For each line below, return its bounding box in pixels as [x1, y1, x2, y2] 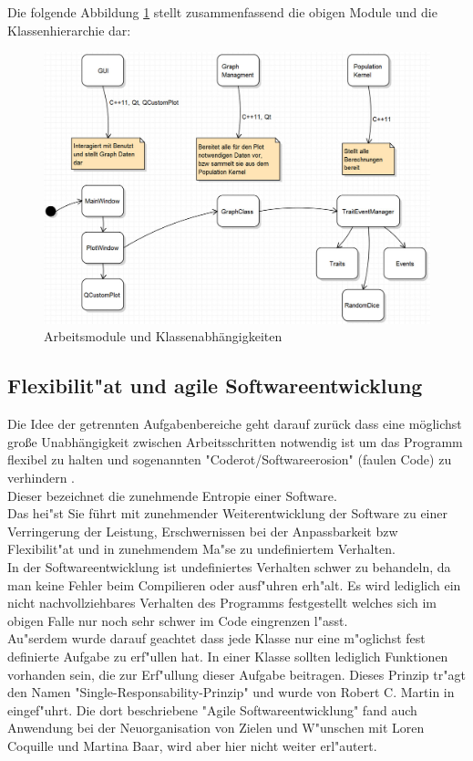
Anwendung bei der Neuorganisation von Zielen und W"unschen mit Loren [7, 718, 425, 737]
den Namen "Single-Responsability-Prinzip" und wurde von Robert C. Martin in [7, 683, 455, 702]
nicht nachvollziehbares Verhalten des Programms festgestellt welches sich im [7, 593, 437, 612]
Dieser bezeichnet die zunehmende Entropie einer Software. [7, 485, 337, 505]
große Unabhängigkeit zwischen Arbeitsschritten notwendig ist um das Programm [7, 432, 463, 451]
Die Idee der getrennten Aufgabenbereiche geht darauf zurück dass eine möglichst [7, 414, 462, 433]
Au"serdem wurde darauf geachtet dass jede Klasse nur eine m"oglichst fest [7, 629, 426, 648]
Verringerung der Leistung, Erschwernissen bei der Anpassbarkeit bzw [7, 521, 398, 540]
